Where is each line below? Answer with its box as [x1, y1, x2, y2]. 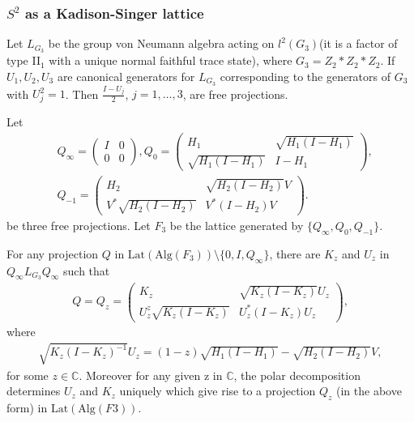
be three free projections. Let [6, 217, 151, 234]
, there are [269, 245, 321, 262]
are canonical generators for [57, 67, 195, 84]
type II [6, 52, 41, 69]
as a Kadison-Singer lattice [24, 2, 204, 23]
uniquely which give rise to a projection [119, 382, 316, 399]
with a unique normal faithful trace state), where [49, 52, 292, 69]
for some [6, 366, 49, 383]
